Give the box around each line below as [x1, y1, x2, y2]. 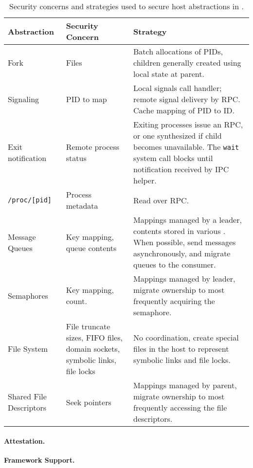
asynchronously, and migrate [133, 248, 231, 259]
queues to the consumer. [133, 259, 216, 270]
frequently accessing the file [133, 402, 227, 413]
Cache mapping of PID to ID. [133, 105, 235, 116]
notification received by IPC [133, 163, 229, 175]
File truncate [66, 321, 110, 332]
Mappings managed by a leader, [133, 214, 242, 225]
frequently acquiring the [133, 295, 215, 306]
